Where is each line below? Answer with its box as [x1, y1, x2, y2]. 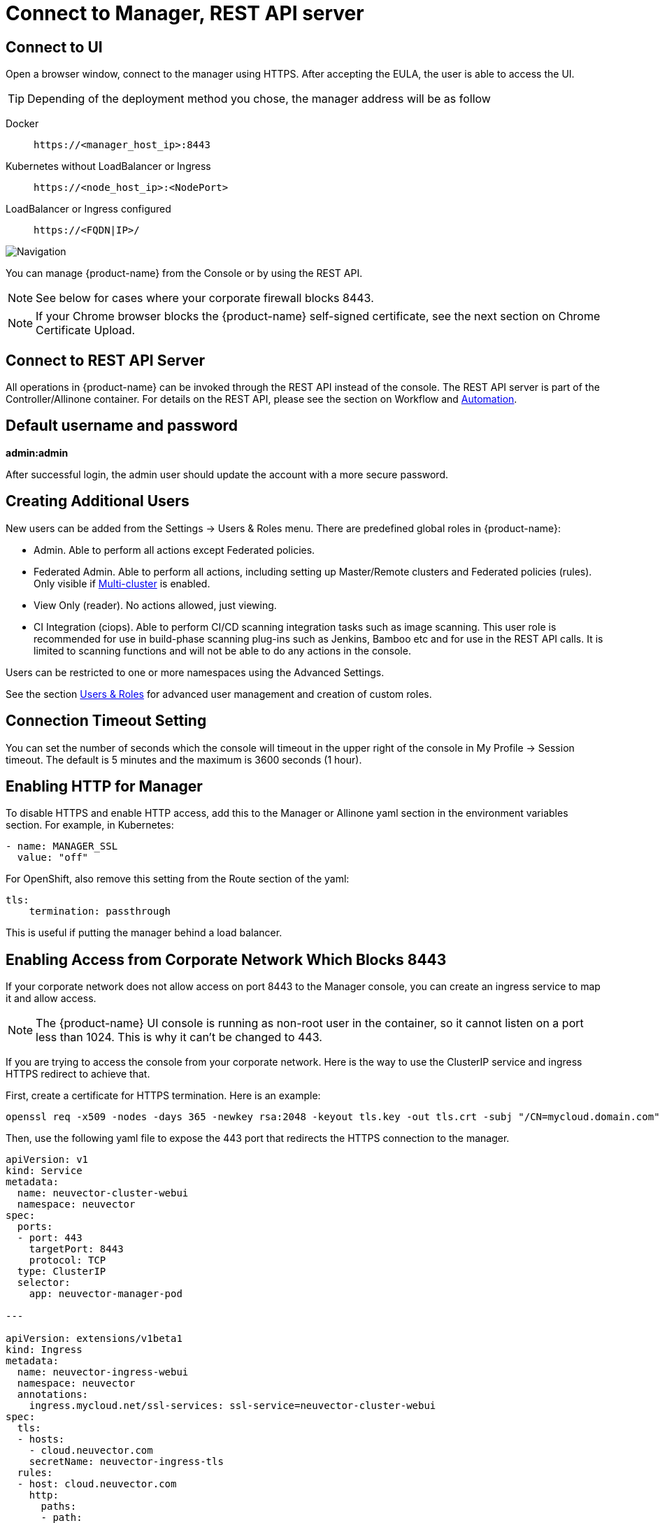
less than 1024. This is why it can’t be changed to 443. [36, 1030, 322, 1045]
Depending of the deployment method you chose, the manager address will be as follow [27, 92, 491, 106]
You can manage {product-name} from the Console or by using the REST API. [6, 267, 363, 280]
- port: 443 [17, 1232, 82, 1244]
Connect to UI [6, 38, 103, 56]
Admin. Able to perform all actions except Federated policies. [34, 543, 315, 556]
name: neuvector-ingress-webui [17, 1366, 189, 1378]
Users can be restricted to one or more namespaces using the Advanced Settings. [6, 666, 385, 678]
